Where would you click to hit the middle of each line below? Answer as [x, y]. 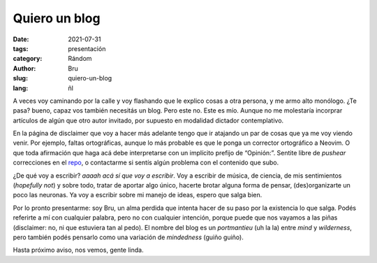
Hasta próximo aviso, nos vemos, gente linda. [78, 250]
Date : [21, 39]
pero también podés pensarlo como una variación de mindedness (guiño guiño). [128, 237]
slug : [20, 78]
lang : [21, 88]
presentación [87, 48]
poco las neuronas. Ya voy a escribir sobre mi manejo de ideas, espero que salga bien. [138, 195]
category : [28, 59]
